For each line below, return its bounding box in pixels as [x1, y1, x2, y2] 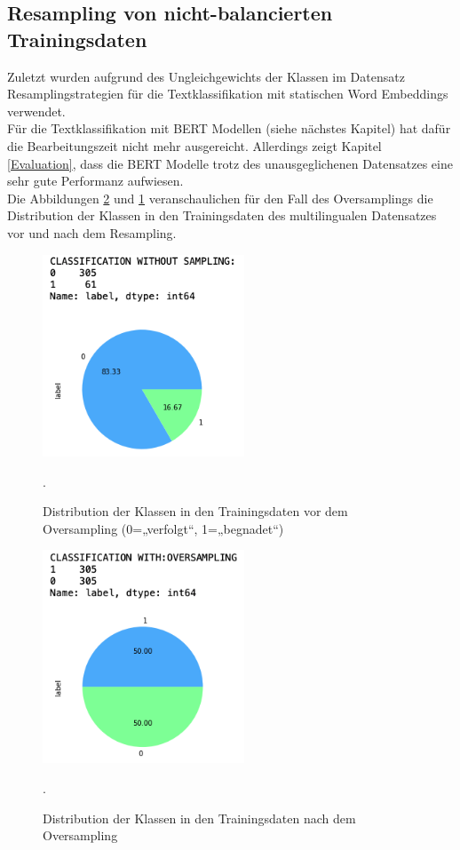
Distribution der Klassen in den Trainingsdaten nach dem [43, 808, 356, 827]
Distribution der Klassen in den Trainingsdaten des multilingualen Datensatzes [7, 206, 437, 225]
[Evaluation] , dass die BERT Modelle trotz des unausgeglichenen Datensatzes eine [7, 154, 453, 172]
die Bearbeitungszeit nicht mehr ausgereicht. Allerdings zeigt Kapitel [7, 136, 382, 155]
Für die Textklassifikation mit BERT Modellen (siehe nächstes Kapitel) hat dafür [7, 119, 451, 138]
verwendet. [7, 101, 66, 120]
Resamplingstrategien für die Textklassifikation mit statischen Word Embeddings [7, 84, 448, 103]
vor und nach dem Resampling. [7, 223, 177, 242]
